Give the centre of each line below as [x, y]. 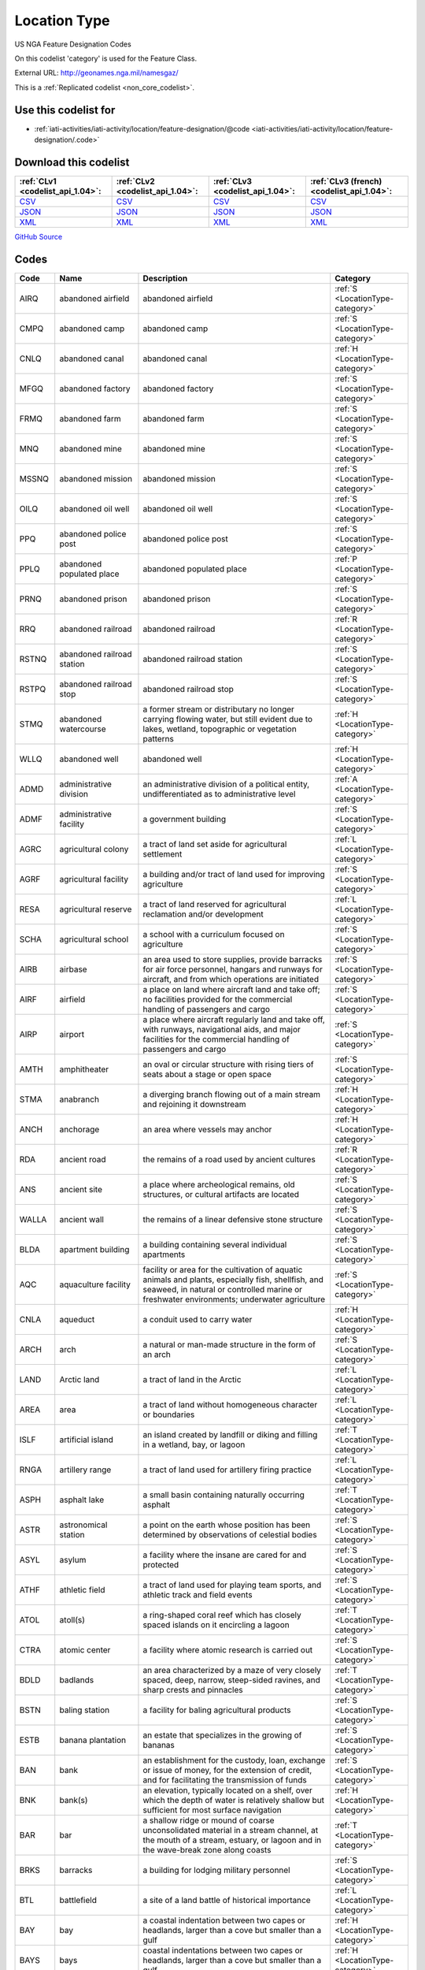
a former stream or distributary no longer [219, 709]
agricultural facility [94, 879]
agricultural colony [94, 849]
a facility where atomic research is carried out [228, 1649]
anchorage [79, 1129]
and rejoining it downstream [194, 1104]
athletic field [82, 1589]
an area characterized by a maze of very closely [232, 1670]
